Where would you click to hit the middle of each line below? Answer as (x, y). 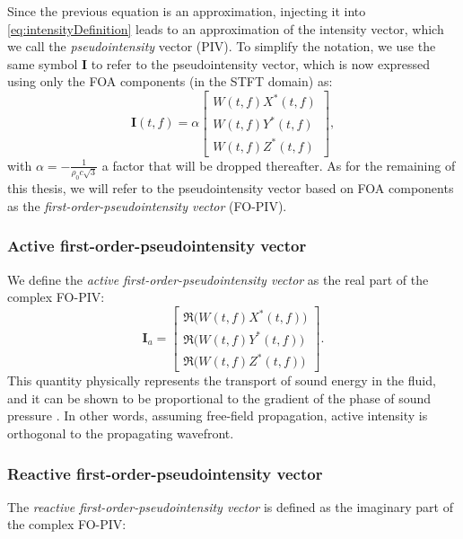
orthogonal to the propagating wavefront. (121, 433)
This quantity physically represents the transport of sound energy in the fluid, (222, 380)
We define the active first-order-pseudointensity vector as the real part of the (218, 279)
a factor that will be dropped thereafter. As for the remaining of (279, 165)
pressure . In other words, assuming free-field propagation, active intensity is (218, 415)
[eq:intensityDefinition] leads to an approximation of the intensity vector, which (226, 28)
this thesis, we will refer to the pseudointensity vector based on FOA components (231, 188)
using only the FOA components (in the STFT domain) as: (170, 81)
